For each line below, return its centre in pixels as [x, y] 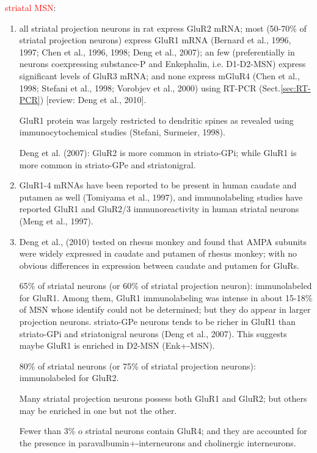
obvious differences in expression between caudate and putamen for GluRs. [159, 265]
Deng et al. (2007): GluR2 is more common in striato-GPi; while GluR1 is [158, 152]
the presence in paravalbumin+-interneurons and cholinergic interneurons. [158, 442]
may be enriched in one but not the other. [98, 410]
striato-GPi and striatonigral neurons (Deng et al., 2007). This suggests [153, 333]
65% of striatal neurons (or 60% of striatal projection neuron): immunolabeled [166, 286]
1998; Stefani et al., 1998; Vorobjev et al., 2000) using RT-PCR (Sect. [150, 87]
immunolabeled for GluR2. [69, 378]
